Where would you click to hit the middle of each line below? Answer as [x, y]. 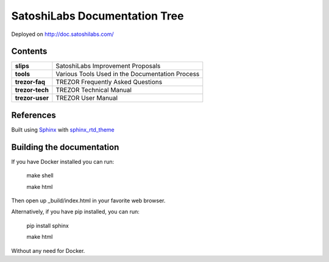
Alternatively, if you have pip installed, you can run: [76, 212]
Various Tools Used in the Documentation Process [128, 74]
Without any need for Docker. [48, 250]
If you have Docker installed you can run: [63, 161]
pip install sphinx [48, 225]
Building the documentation [65, 147]
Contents [29, 51]
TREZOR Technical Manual [94, 90]
